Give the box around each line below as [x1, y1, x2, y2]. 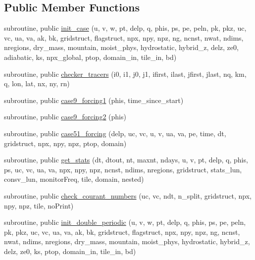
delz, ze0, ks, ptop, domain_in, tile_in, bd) [4, 246, 136, 256]
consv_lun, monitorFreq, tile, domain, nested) [4, 174, 144, 184]
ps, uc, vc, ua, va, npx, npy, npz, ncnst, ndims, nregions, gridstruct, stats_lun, [4, 164, 242, 174]
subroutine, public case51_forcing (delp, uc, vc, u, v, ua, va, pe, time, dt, [4, 128, 226, 138]
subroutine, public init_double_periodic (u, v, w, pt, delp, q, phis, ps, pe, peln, [4, 217, 246, 227]
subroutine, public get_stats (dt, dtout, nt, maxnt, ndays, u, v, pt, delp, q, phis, [4, 155, 248, 165]
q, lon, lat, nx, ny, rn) [4, 78, 70, 89]
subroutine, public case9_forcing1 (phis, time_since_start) [4, 95, 184, 105]
